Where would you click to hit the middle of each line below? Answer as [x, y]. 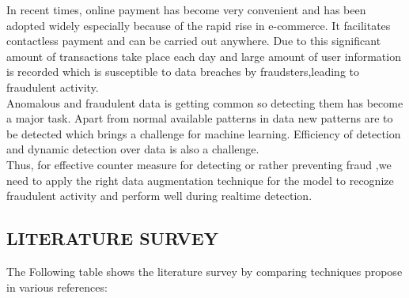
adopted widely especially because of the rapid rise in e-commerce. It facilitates [199, 25]
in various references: [57, 287]
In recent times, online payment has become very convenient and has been [186, 9]
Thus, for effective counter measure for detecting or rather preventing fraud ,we [199, 164]
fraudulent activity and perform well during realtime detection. [159, 196]
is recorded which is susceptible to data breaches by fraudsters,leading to [183, 72]
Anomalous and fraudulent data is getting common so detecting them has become [205, 102]
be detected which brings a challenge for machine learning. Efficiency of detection [204, 133]
